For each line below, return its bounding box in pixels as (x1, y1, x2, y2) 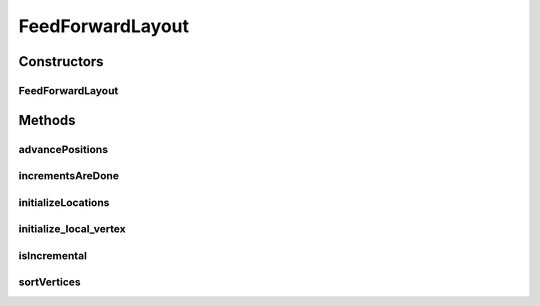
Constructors (18, 53, 104, 70)
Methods (18, 111, 76, 129)
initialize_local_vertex (18, 222, 126, 236)
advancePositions (18, 142, 109, 156)
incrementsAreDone (18, 169, 120, 183)
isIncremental (18, 248, 87, 262)
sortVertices (18, 275, 81, 289)
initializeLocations (18, 195, 110, 209)
